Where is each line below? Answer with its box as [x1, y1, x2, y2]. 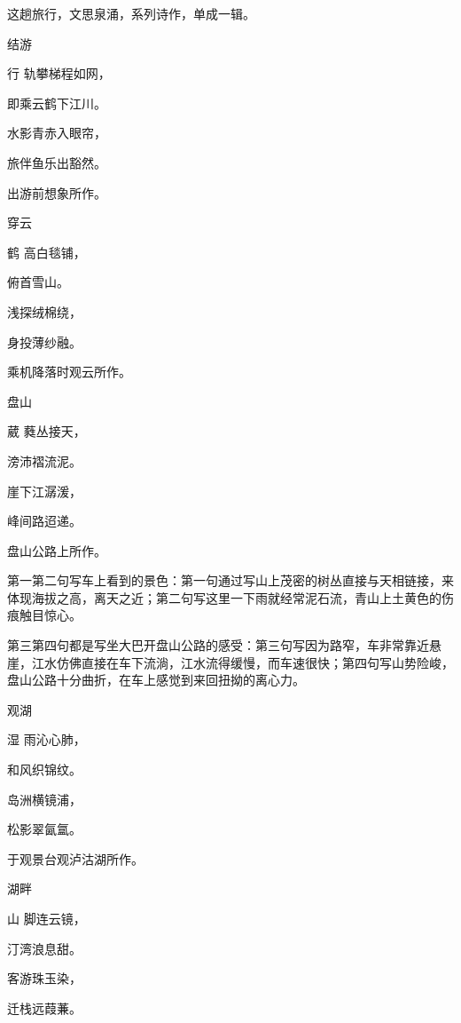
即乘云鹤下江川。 [7, 93, 106, 112]
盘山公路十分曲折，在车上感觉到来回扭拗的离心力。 [7, 670, 305, 689]
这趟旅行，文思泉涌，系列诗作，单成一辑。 [7, 4, 255, 22]
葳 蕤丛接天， [7, 422, 86, 440]
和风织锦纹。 [7, 760, 82, 779]
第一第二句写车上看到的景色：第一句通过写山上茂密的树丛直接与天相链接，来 [7, 571, 454, 590]
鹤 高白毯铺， [7, 242, 86, 261]
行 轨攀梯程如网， [7, 64, 111, 83]
